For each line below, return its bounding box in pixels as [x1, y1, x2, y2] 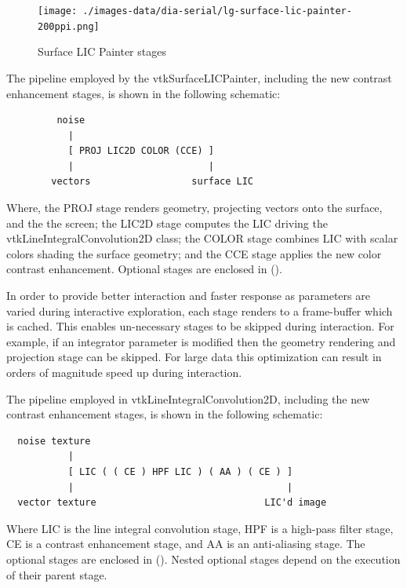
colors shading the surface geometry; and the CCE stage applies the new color [6, 245, 382, 261]
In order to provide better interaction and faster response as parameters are [6, 287, 370, 304]
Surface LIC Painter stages [38, 43, 166, 60]
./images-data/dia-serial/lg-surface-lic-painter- [82, 5, 352, 16]
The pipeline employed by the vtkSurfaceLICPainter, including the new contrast [6, 69, 392, 86]
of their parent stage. [6, 566, 107, 583]
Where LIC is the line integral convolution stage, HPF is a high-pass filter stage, [6, 520, 394, 536]
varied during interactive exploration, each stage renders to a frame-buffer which [6, 302, 393, 319]
